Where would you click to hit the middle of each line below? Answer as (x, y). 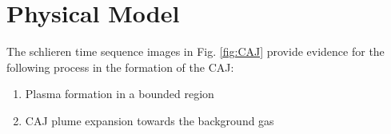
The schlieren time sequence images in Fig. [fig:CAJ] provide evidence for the (195, 51)
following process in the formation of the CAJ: (120, 67)
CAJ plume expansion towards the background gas (150, 120)
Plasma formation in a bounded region (120, 94)
